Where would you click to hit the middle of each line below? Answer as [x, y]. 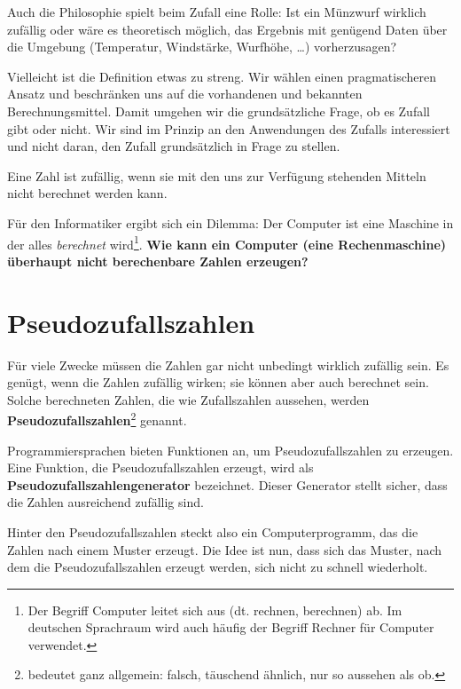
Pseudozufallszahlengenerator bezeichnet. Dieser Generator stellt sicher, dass [227, 484]
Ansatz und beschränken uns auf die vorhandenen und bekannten [185, 94]
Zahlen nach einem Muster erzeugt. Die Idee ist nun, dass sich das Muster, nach [225, 549]
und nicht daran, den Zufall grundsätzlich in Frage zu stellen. [174, 146]
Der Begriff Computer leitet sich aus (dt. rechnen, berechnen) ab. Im [215, 610]
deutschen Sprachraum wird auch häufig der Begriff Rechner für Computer [231, 627]
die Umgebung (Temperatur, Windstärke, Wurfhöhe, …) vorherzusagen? [202, 47]
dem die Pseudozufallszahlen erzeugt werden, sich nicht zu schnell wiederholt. [218, 567]
